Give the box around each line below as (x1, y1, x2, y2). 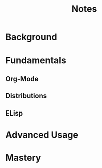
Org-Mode (5, 74, 39, 83)
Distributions (5, 92, 47, 100)
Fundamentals (5, 54, 66, 66)
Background (5, 31, 57, 43)
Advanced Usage (5, 129, 79, 140)
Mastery (5, 152, 41, 163)
